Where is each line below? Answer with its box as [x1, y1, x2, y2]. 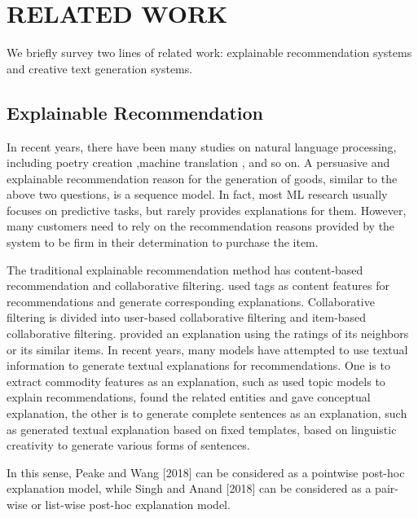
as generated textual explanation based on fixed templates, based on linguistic [7, 420, 397, 437]
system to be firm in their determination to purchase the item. [7, 234, 319, 251]
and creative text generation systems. [7, 59, 193, 77]
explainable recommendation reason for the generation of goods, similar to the [7, 169, 398, 187]
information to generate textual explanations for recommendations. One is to [7, 357, 390, 374]
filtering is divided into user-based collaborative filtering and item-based [7, 309, 367, 326]
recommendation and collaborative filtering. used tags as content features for [7, 277, 389, 294]
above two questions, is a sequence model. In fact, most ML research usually [7, 186, 388, 203]
